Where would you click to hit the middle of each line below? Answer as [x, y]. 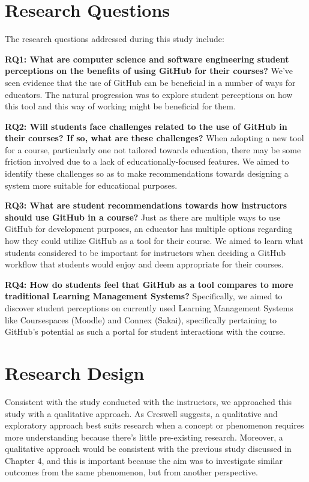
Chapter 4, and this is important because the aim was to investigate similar [144, 460]
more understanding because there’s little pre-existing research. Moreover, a [144, 437]
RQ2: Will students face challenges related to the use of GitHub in [146, 126]
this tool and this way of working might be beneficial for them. [120, 106]
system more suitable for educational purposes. [91, 185]
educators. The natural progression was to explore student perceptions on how [149, 94]
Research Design [75, 372]
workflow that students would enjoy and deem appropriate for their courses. [144, 264]
